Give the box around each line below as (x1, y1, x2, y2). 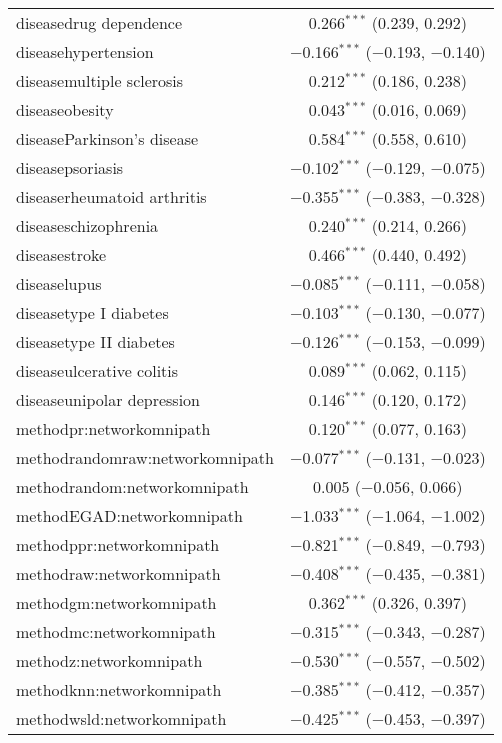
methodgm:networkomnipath (16, 591, 217, 614)
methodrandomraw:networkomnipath (16, 446, 274, 469)
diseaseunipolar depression (16, 388, 201, 411)
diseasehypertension (16, 40, 154, 63)
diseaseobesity (16, 98, 114, 121)
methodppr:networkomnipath (16, 533, 220, 556)
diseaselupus (16, 272, 102, 295)
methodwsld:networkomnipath (16, 707, 227, 730)
